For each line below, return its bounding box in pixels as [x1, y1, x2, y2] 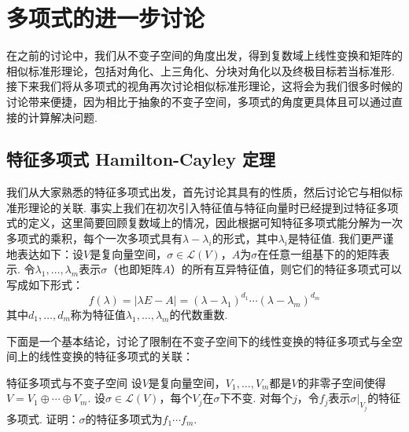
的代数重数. [169, 306, 228, 322]
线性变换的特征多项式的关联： [39, 348, 193, 364]
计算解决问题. [28, 108, 98, 125]
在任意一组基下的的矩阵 [257, 245, 379, 262]
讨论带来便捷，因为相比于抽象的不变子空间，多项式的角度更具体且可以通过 [6, 93, 392, 109]
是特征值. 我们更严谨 [287, 230, 394, 247]
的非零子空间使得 [297, 374, 386, 390]
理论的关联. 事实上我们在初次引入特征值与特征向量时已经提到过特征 [28, 199, 377, 215]
